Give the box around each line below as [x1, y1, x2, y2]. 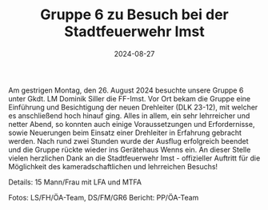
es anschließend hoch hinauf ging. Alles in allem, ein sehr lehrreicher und [8, 110, 250, 121]
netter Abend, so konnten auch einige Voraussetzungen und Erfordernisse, [8, 119, 255, 129]
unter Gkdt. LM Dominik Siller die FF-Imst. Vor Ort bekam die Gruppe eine [8, 93, 250, 103]
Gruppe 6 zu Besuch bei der [39, 6, 230, 24]
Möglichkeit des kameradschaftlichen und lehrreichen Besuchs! [8, 161, 218, 171]
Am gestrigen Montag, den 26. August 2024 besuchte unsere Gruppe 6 [8, 85, 244, 95]
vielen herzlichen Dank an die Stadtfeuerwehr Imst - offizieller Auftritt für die [8, 153, 261, 163]
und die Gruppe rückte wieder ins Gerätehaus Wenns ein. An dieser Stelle [8, 145, 251, 154]
